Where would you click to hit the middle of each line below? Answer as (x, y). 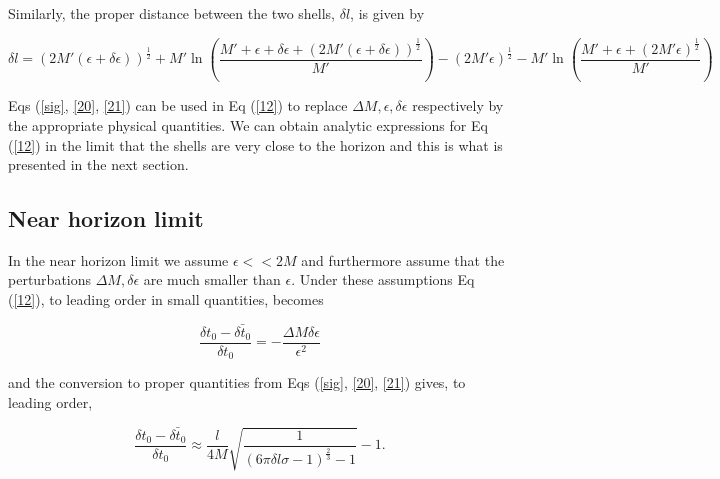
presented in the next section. (98, 164)
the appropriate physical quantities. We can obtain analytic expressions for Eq (248, 124)
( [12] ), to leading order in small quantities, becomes (166, 299)
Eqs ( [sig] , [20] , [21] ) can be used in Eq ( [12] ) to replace (178, 105)
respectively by (458, 105)
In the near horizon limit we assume (118, 259)
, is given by (387, 13)
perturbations (50, 279)
